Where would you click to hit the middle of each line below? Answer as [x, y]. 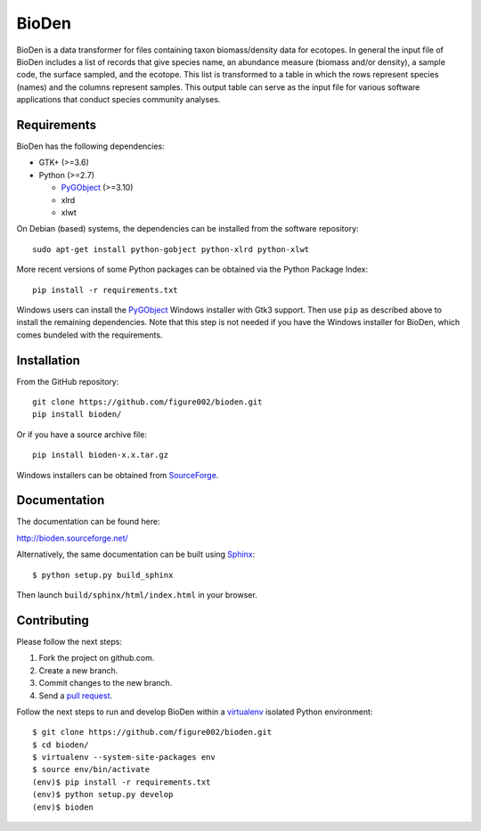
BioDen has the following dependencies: [90, 146]
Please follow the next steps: [69, 641]
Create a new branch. [78, 670]
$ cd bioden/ [61, 745]
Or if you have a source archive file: [82, 434]
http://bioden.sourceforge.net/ [72, 538]
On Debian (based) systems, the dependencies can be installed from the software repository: [188, 229]
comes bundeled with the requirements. [90, 335]
